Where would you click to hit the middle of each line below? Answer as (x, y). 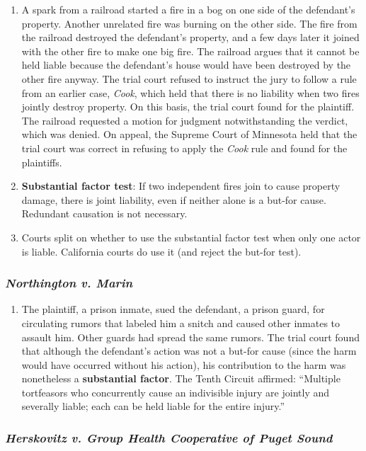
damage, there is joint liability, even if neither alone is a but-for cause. (174, 199)
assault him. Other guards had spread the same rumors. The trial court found (190, 337)
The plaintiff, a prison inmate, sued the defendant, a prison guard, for (173, 309)
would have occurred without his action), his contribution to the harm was (184, 364)
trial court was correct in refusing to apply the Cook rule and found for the (184, 148)
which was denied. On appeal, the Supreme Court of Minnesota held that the (189, 134)
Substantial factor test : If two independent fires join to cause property (181, 186)
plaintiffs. (42, 162)
